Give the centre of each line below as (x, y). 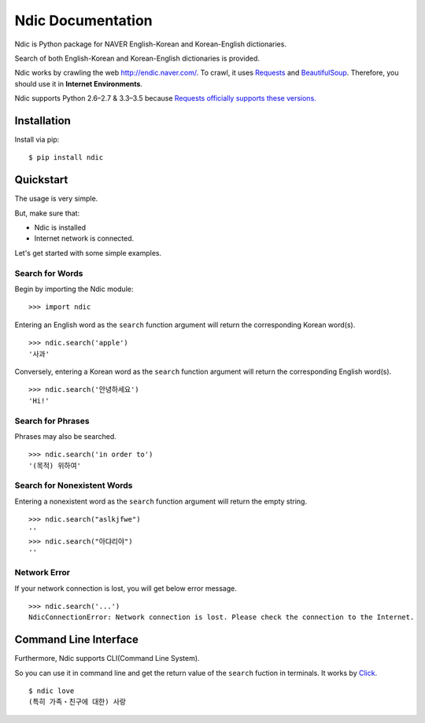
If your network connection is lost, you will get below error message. (126, 588)
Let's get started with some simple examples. (88, 253)
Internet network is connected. (84, 238)
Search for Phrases (52, 421)
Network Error (42, 573)
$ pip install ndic (66, 158)
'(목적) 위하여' (55, 465)
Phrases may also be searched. (66, 436)
